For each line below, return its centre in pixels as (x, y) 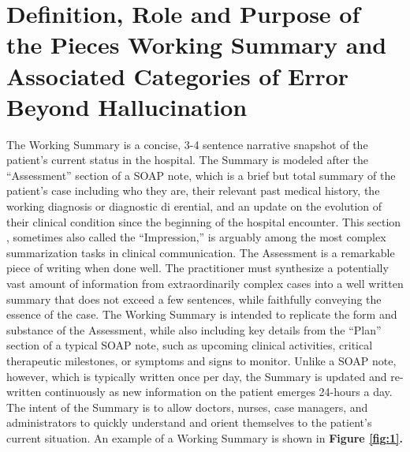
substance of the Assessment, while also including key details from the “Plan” (194, 329)
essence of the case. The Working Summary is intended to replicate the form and (202, 314)
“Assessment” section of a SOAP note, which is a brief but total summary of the (201, 175)
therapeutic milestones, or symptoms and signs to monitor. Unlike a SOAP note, (201, 360)
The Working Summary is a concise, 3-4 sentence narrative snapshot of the (187, 144)
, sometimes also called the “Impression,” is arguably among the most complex (196, 237)
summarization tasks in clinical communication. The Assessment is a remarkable (201, 252)
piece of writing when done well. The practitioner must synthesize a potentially (198, 268)
